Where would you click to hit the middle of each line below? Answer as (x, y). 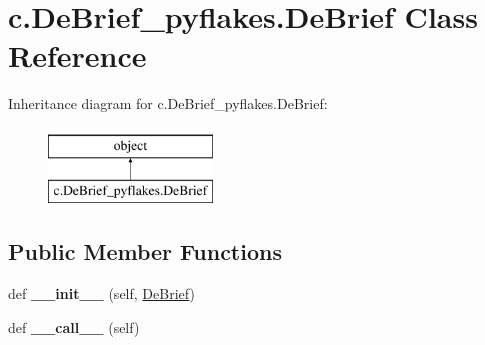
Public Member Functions (145, 251)
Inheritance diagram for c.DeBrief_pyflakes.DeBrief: (168, 103)
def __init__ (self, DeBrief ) (101, 293)
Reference (77, 55)
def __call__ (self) (74, 326)
